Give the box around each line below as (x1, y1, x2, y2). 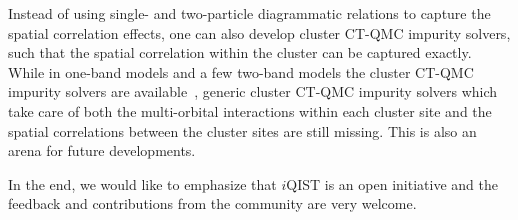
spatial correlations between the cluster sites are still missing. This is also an (8, 120, 477, 141)
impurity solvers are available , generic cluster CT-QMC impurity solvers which (8, 81, 498, 102)
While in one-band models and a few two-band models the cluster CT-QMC (8, 61, 474, 82)
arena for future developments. (8, 140, 196, 161)
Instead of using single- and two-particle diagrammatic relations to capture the (8, 3, 491, 23)
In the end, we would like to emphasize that (8, 173, 277, 194)
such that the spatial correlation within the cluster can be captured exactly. (8, 42, 472, 63)
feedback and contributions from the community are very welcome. (8, 193, 417, 214)
